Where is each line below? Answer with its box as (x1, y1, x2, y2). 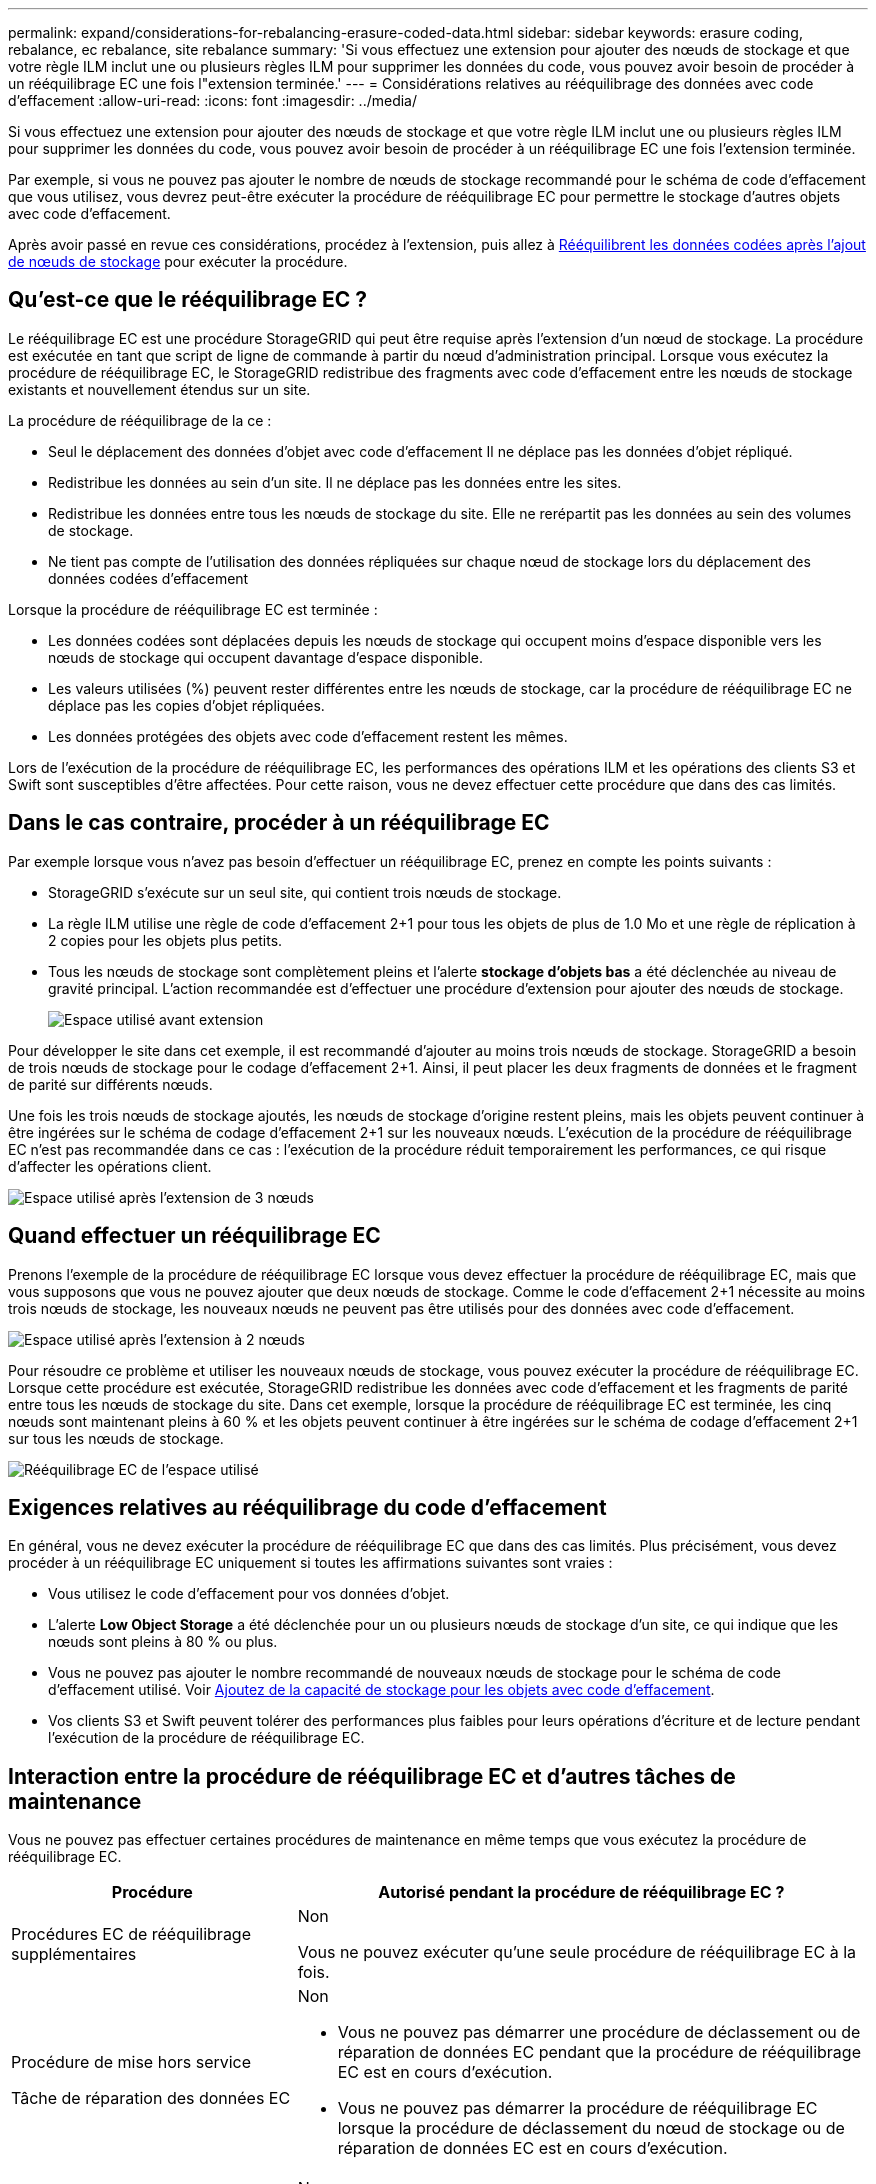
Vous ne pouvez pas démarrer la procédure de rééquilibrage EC (337, 2098, 818, 2119)
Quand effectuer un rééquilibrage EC (8, 1223, 381, 1249)
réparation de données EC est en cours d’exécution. (337, 2138, 728, 2159)
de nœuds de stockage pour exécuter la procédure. (8, 253, 348, 270)
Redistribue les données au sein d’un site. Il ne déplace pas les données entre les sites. (48, 473, 622, 491)
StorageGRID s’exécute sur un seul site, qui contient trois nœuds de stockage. (48, 883, 562, 901)
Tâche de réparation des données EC (11, 2088, 291, 2109)
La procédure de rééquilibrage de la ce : (8, 411, 272, 429)
